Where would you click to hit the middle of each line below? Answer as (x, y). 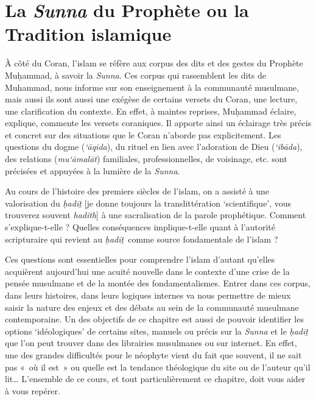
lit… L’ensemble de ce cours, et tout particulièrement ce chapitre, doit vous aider (155, 379)
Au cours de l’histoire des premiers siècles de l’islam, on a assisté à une (137, 191)
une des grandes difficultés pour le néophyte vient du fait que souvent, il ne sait (153, 354)
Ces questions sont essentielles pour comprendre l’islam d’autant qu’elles (140, 259)
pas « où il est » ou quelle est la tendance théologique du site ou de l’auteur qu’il (158, 367)
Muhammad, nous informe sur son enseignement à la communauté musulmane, (152, 87)
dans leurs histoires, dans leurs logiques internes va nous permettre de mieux (148, 295)
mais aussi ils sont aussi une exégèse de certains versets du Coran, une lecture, (151, 99)
